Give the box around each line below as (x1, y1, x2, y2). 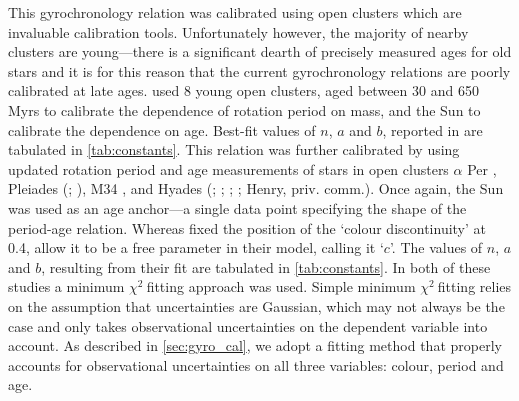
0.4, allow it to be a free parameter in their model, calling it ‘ (8, 237, 384, 258)
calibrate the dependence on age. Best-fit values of (8, 119, 316, 140)
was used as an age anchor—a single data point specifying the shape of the (8, 197, 467, 218)
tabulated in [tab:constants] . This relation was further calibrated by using (8, 139, 460, 160)
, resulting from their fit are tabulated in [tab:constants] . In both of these (41, 256, 491, 277)
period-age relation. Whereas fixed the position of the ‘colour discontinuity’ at (8, 217, 486, 238)
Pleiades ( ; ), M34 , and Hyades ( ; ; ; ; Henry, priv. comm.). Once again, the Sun (8, 178, 504, 199)
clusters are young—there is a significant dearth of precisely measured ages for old (8, 41, 512, 62)
